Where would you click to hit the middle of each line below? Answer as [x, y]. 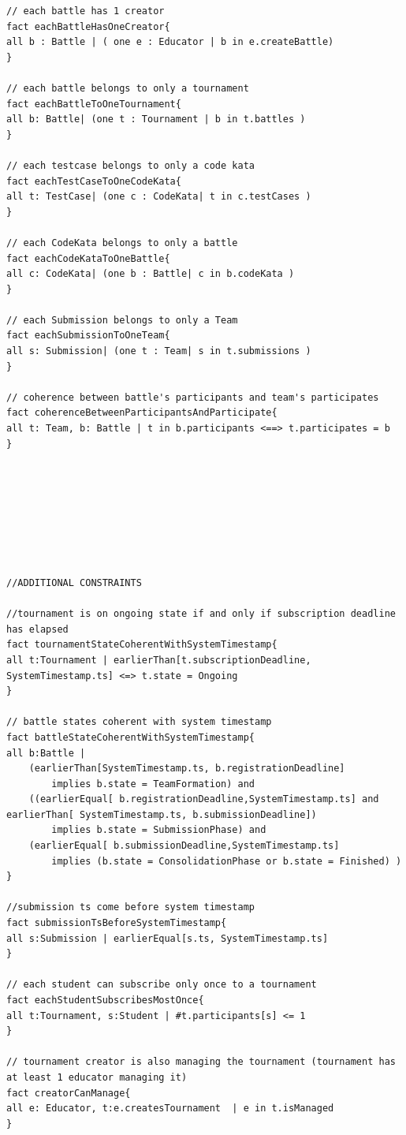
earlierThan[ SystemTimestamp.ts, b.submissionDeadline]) [162, 814]
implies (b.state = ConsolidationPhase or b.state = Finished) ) [227, 861]
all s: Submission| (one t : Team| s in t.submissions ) [159, 351]
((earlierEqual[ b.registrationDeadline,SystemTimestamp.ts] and [204, 799]
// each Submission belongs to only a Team [122, 320]
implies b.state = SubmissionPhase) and [159, 830]
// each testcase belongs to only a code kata [130, 165]
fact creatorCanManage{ [69, 1093]
